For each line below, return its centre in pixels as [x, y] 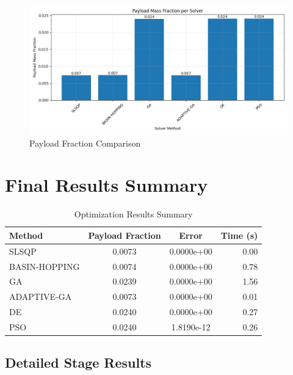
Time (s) [239, 235]
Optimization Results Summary [133, 214]
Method [26, 235]
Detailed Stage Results [78, 362]
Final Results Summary [107, 185]
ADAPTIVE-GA [41, 297]
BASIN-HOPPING [45, 266]
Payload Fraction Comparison [85, 143]
